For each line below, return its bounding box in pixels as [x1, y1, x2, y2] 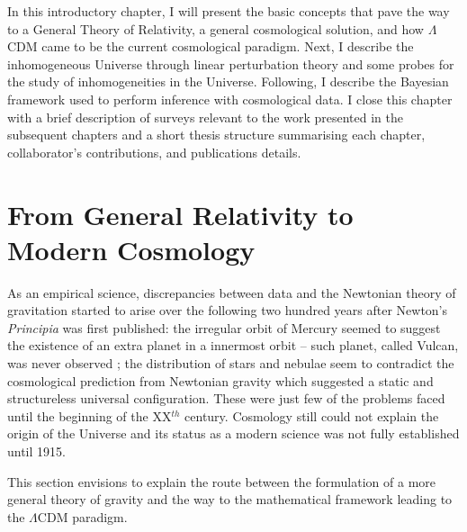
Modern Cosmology [7, 230, 256, 267]
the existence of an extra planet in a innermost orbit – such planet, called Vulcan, [7, 336, 459, 355]
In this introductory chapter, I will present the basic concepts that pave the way [7, 2, 450, 20]
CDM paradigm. [37, 507, 128, 526]
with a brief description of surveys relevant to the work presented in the [7, 107, 403, 126]
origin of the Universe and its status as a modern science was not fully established [7, 424, 460, 443]
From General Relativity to [7, 195, 354, 232]
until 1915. [7, 442, 66, 460]
